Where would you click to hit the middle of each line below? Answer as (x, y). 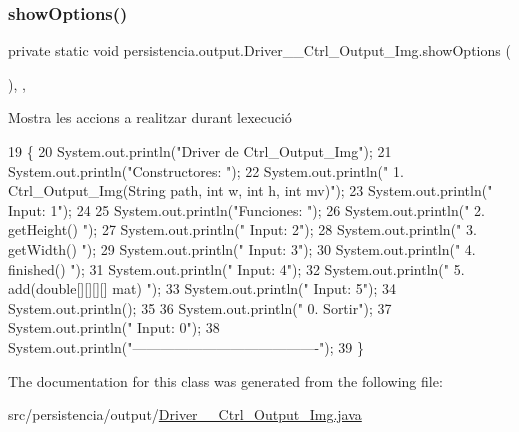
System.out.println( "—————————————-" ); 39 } (186, 346)
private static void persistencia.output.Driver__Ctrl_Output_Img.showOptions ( (259, 50)
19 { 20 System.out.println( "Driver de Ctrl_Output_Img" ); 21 (200, 151)
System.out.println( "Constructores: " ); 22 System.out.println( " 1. (206, 170)
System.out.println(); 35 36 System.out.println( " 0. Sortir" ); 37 (200, 307)
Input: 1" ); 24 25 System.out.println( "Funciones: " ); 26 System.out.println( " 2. (246, 209)
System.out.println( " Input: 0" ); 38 (114, 327)
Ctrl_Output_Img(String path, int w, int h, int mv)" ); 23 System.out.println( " (250, 190)
